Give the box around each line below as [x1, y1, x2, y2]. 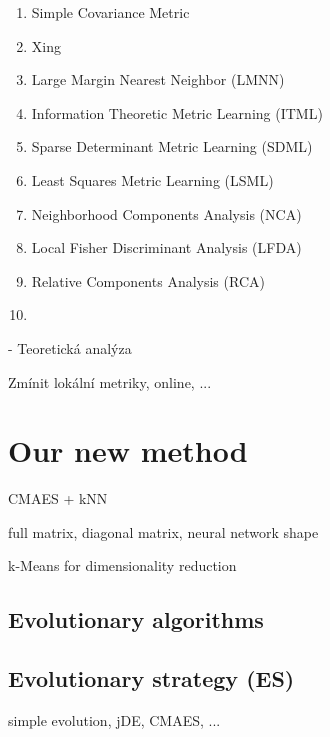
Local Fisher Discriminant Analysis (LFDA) [31, 237, 302, 258]
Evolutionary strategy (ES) [8, 663, 295, 694]
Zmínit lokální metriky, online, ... [8, 371, 212, 392]
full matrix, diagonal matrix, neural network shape [8, 521, 319, 542]
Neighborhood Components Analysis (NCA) [31, 203, 302, 224]
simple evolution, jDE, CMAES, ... [8, 710, 221, 731]
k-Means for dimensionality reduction [8, 555, 237, 576]
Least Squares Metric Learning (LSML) [31, 169, 274, 190]
